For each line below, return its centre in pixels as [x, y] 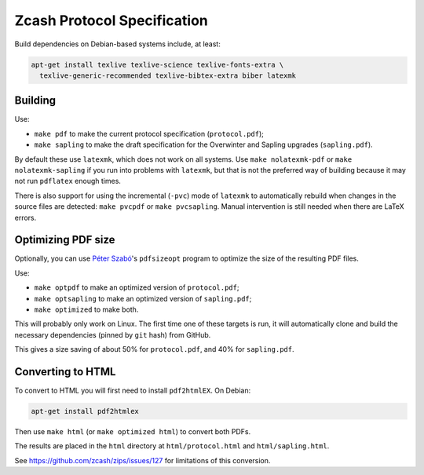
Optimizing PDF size [65, 240]
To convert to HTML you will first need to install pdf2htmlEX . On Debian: [133, 391]
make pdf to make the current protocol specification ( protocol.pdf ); [149, 133]
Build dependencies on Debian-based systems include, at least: [118, 44]
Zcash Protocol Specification [111, 20]
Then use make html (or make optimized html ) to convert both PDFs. [133, 432]
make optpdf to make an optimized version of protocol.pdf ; [137, 287]
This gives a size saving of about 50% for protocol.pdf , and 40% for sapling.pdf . [154, 349]
